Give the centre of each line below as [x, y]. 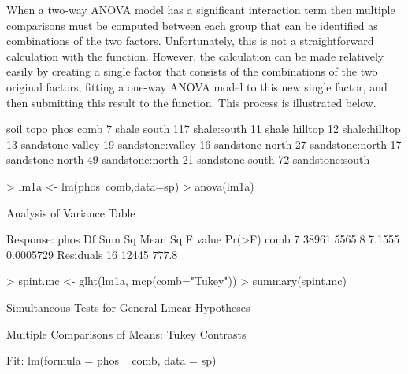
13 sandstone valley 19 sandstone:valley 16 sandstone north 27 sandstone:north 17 [204, 144]
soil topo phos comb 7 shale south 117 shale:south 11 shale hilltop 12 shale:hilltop [204, 129]
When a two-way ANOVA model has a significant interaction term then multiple [201, 9]
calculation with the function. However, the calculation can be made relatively [195, 56]
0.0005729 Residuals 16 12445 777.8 [92, 254]
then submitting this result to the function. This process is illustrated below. [191, 102]
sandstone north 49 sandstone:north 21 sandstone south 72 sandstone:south [188, 159]
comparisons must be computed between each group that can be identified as [192, 25]
